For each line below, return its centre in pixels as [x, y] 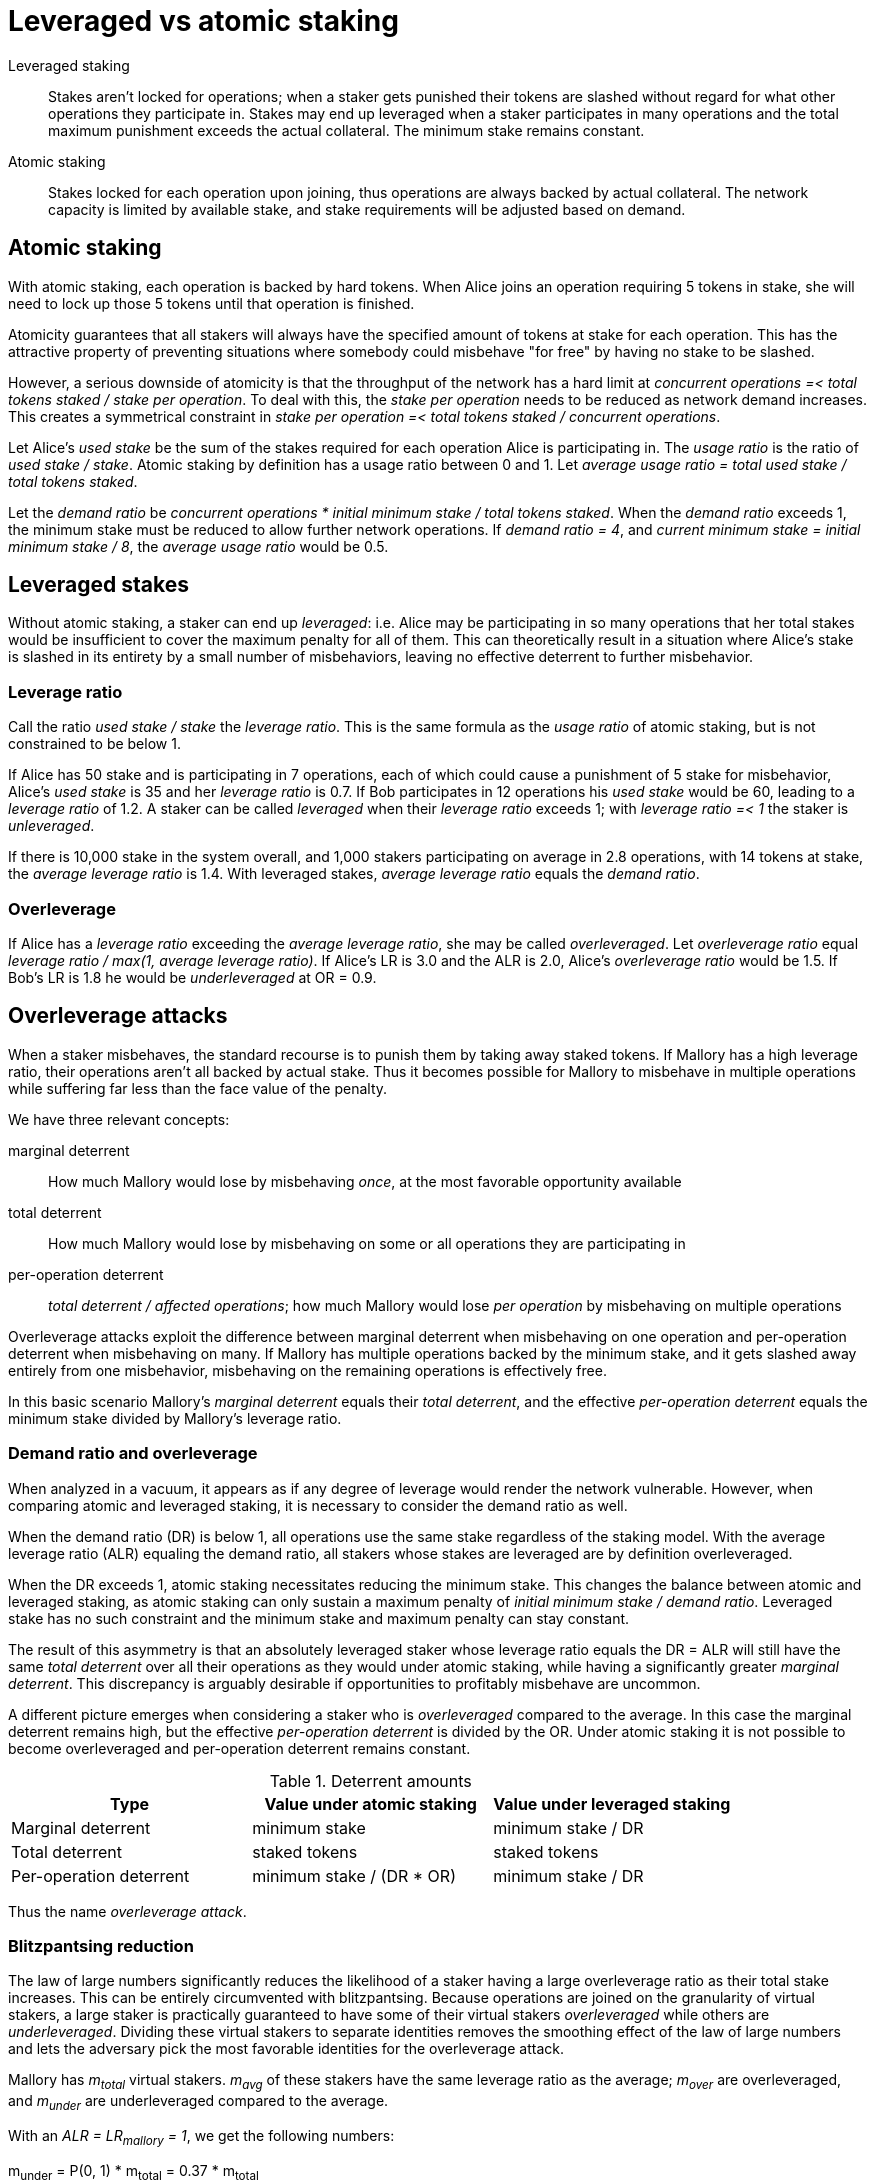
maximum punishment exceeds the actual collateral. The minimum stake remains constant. [346, 130]
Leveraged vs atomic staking [203, 21]
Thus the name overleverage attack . [127, 1911]
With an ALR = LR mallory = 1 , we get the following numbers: [201, 2137]
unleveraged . [51, 826]
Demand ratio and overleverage [133, 1453]
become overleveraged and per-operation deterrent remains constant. [239, 1748]
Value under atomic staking [370, 1803]
